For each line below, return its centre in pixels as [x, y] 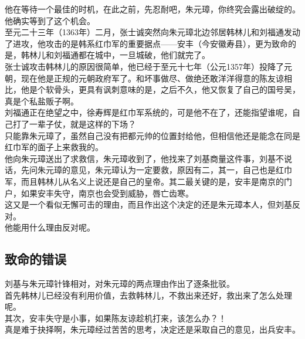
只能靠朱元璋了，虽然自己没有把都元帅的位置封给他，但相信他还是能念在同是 [152, 135]
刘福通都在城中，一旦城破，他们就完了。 [132, 55]
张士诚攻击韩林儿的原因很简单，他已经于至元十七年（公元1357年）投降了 [144, 66]
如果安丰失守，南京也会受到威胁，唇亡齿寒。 [107, 193]
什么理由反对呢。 [62, 227]
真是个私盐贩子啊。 [42, 101]
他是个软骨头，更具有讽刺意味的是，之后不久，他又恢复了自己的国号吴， [160, 89]
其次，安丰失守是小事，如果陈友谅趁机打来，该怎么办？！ [116, 318]
